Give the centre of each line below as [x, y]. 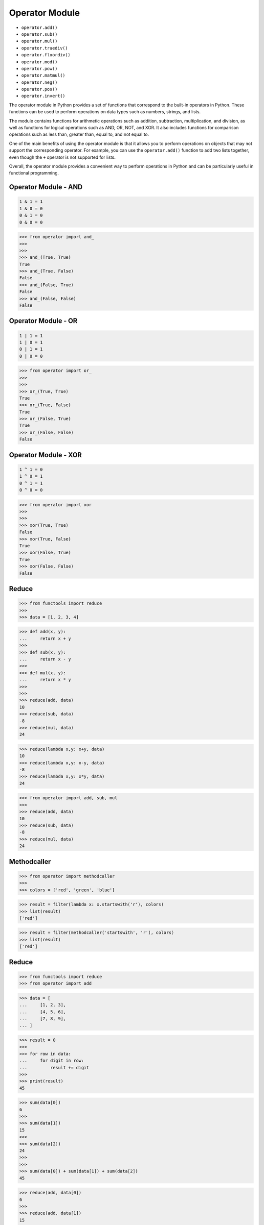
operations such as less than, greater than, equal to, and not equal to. [79, 134]
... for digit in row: [52, 1061]
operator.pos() [40, 89]
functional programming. [34, 173]
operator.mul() [40, 41]
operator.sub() [40, 34]
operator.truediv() [44, 48]
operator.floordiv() [46, 55]
